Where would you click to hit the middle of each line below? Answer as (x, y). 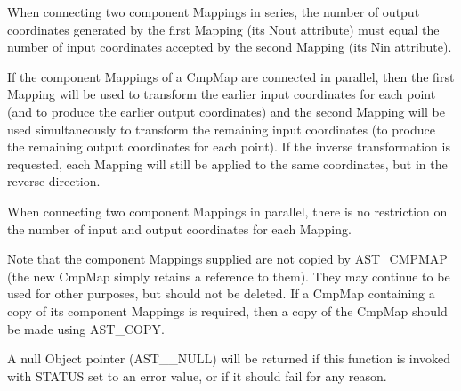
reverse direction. (54, 181)
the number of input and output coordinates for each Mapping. (179, 228)
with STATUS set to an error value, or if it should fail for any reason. (197, 375)
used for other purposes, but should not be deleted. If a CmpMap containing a (221, 293)
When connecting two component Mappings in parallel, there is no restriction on (227, 211)
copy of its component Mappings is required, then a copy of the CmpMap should (227, 310)
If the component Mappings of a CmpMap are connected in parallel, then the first (231, 76)
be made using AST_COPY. (86, 328)
